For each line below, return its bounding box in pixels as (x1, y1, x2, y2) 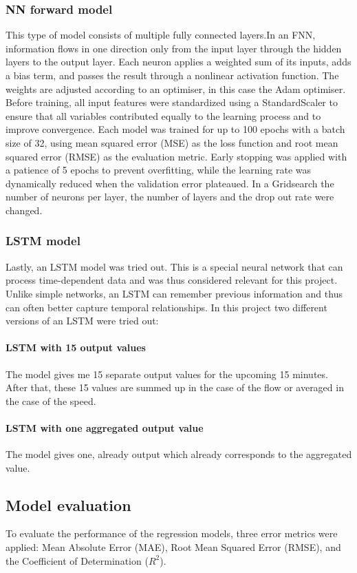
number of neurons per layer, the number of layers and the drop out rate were (6, 189, 334, 204)
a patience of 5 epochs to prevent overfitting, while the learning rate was (6, 163, 312, 177)
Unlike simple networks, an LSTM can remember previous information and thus (6, 286, 343, 300)
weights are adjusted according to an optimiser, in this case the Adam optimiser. (6, 81, 346, 96)
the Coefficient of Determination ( (6, 553, 149, 567)
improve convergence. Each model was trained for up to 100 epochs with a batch (6, 122, 345, 136)
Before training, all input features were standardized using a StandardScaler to (6, 95, 338, 110)
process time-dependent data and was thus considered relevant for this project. (6, 273, 338, 287)
